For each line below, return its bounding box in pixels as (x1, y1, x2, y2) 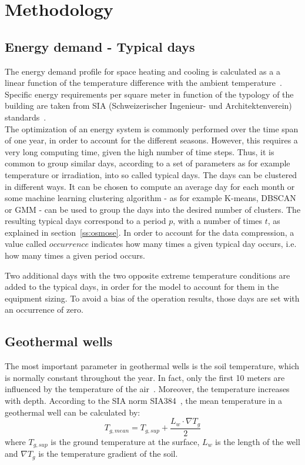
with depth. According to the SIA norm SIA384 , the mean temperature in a (5, 394, 282, 407)
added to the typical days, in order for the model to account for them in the (5, 280, 279, 293)
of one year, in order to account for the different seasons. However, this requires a (5, 134, 298, 146)
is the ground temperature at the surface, (51, 435, 200, 447)
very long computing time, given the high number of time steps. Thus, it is (5, 145, 274, 158)
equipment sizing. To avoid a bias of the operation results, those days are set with (5, 292, 300, 304)
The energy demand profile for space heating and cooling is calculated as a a (5, 65, 280, 77)
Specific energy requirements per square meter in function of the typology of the (5, 88, 294, 100)
